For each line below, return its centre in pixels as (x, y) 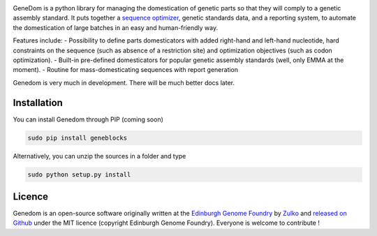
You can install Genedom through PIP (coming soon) (88, 119)
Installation (38, 102)
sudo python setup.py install (79, 174)
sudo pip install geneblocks (77, 138)
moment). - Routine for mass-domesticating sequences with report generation (126, 70)
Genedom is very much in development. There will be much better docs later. (124, 82)
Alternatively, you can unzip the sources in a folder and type (99, 156)
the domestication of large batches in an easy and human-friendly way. (116, 27)
